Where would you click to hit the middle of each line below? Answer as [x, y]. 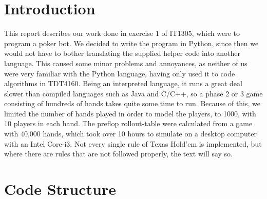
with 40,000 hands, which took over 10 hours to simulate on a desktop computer [130, 134]
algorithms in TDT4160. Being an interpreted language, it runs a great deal [123, 83]
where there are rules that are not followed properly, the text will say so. [118, 154]
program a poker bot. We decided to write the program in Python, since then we [131, 43]
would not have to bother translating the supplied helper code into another [122, 53]
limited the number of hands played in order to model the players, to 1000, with [130, 113]
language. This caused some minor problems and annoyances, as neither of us [126, 63]
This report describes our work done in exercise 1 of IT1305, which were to [122, 33]
